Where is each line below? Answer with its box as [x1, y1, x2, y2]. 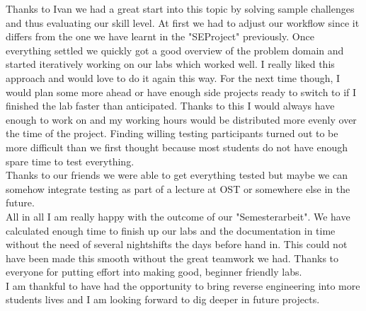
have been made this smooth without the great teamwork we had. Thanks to [6, 250, 339, 265]
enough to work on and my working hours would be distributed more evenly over [6, 112, 357, 127]
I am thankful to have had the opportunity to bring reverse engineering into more [6, 278, 360, 293]
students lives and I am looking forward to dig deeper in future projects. [6, 292, 320, 307]
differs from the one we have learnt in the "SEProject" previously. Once [6, 29, 314, 44]
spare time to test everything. [6, 153, 135, 168]
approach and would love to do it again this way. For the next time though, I [6, 70, 341, 85]
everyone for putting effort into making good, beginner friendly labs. [6, 264, 302, 279]
